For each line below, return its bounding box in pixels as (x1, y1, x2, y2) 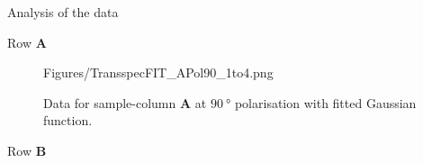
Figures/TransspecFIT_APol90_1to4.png (43, 63, 274, 82)
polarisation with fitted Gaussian (234, 93, 417, 112)
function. (43, 111, 93, 130)
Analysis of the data (7, 3, 119, 21)
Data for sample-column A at (43, 93, 207, 112)
